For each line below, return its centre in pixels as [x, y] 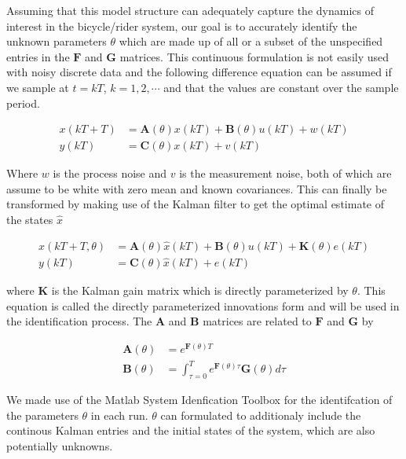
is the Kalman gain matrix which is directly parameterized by [200, 290]
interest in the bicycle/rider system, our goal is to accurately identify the [182, 26]
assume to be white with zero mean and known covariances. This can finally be [197, 188]
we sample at [38, 87]
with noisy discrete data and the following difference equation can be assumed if [199, 72]
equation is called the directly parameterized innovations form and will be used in [203, 305]
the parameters [42, 415]
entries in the [38, 56]
